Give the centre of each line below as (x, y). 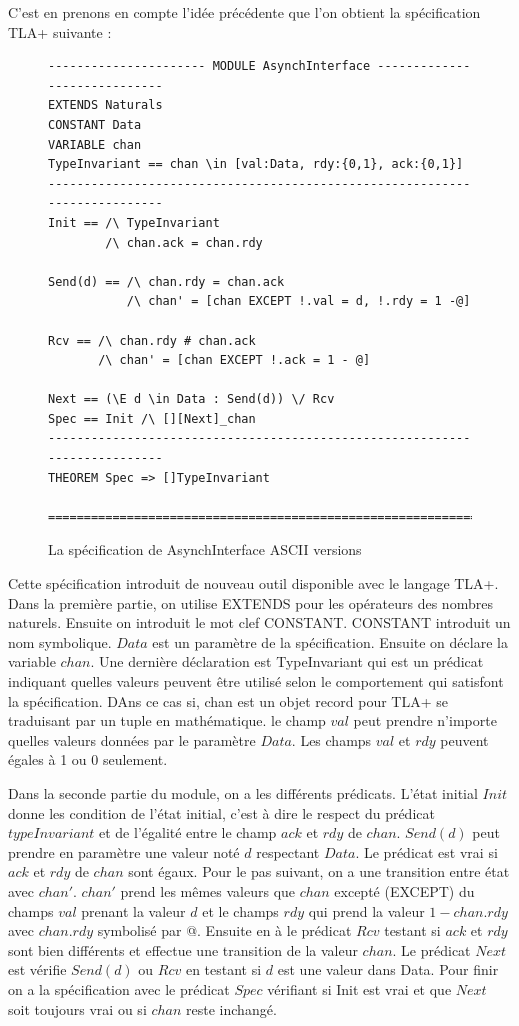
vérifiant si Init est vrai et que (359, 988)
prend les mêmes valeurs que (208, 890)
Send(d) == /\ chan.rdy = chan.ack (166, 281)
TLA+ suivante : (60, 31)
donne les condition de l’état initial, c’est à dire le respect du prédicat (221, 812)
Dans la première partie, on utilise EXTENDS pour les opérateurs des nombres (250, 602)
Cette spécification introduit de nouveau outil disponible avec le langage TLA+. (253, 583)
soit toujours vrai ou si (77, 1008)
